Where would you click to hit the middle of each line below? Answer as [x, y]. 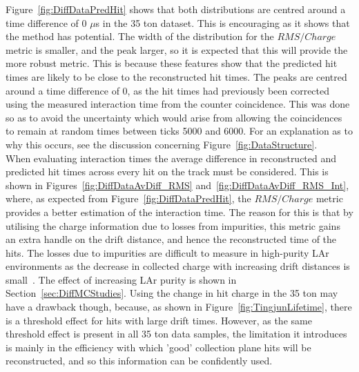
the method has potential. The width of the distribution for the [140, 36]
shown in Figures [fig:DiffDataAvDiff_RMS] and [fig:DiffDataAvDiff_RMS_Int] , [177, 185]
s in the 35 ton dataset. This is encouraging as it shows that [223, 22]
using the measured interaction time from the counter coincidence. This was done [178, 104]
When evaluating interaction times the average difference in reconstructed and [171, 158]
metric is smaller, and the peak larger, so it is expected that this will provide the [177, 49]
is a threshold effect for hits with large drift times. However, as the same [159, 320]
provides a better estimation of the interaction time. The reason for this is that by [179, 212]
